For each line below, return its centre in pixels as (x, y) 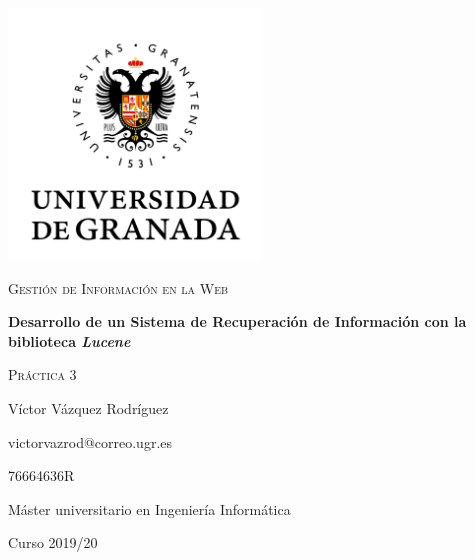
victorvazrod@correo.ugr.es (90, 441)
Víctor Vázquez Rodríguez (88, 407)
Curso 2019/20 (53, 542)
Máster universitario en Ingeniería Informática (149, 508)
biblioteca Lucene (69, 340)
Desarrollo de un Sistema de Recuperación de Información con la (237, 321)
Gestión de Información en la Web (118, 287)
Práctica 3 (42, 374)
